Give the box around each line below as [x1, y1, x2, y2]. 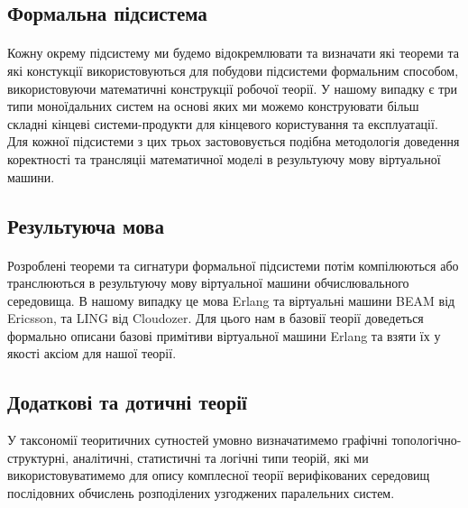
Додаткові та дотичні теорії [7, 388, 247, 416]
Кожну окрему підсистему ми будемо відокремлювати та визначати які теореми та [7, 43, 459, 62]
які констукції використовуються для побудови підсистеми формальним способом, [7, 60, 459, 79]
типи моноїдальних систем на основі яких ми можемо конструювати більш [7, 97, 419, 115]
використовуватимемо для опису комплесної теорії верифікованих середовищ [7, 466, 430, 485]
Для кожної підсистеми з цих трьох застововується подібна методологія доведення [7, 132, 460, 151]
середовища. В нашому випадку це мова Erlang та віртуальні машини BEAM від [7, 291, 455, 309]
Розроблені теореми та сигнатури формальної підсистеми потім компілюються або [7, 255, 459, 274]
